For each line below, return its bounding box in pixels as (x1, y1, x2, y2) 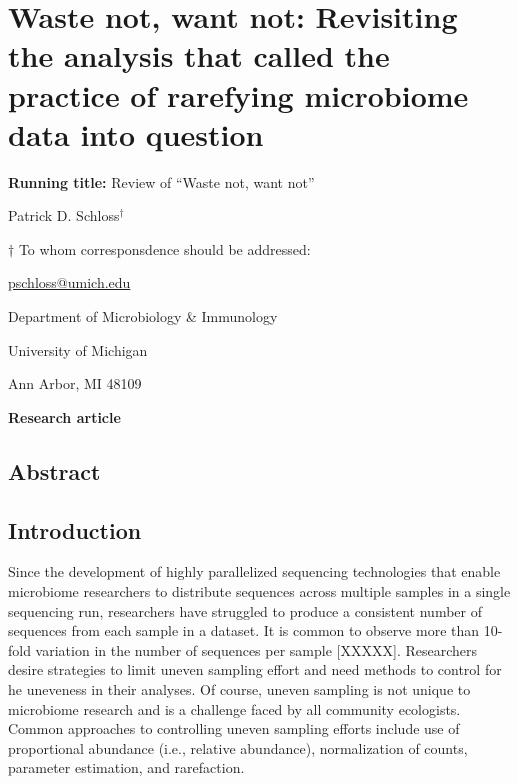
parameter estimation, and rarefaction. (8, 757, 245, 778)
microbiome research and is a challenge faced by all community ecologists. (8, 698, 461, 719)
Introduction (8, 514, 142, 545)
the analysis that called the (8, 35, 390, 76)
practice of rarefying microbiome (8, 74, 469, 115)
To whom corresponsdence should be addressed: (18, 238, 311, 259)
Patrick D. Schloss (8, 205, 120, 226)
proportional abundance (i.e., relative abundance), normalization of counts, (8, 737, 468, 758)
